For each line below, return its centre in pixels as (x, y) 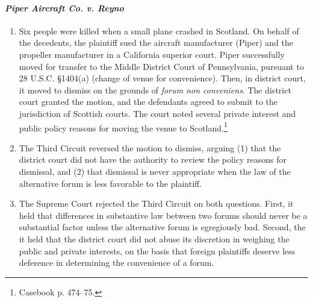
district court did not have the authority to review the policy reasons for (153, 159)
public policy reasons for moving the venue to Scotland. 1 (123, 127)
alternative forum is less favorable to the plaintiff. (110, 183)
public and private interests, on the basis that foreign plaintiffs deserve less (157, 250)
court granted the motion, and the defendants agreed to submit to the (148, 102)
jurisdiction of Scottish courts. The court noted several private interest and (157, 113)
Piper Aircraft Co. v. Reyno (64, 8)
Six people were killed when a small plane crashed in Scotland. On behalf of (159, 30)
